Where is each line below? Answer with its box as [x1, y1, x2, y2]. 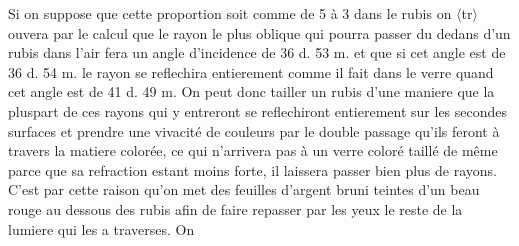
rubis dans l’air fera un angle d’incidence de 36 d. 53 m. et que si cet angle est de [8, 42, 506, 63]
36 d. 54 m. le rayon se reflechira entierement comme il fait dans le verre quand [8, 61, 494, 82]
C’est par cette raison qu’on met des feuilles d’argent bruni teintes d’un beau [8, 179, 480, 200]
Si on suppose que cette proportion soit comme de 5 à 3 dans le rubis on [8, 3, 452, 23]
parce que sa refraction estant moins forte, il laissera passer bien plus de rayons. [8, 159, 497, 180]
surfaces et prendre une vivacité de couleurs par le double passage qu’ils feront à [8, 120, 500, 141]
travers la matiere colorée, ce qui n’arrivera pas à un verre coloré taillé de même [8, 140, 498, 161]
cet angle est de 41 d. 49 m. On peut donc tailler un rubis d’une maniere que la [8, 81, 495, 102]
